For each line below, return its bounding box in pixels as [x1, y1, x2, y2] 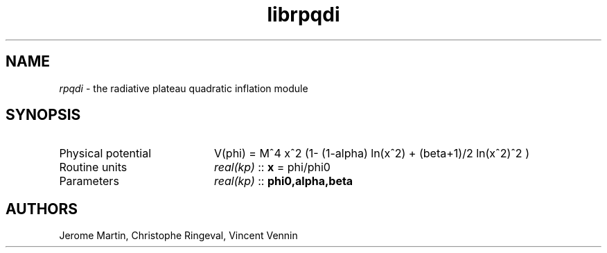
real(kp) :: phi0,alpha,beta [213, 174, 353, 189]
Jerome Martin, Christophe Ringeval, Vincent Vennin [59, 229, 298, 242]
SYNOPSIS [6, 106, 81, 124]
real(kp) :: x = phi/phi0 [213, 160, 331, 175]
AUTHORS [6, 200, 78, 218]
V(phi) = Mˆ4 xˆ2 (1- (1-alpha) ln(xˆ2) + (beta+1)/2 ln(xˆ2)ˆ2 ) [213, 146, 529, 161]
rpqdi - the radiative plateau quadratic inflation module [59, 82, 308, 94]
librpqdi [267, 3, 340, 26]
